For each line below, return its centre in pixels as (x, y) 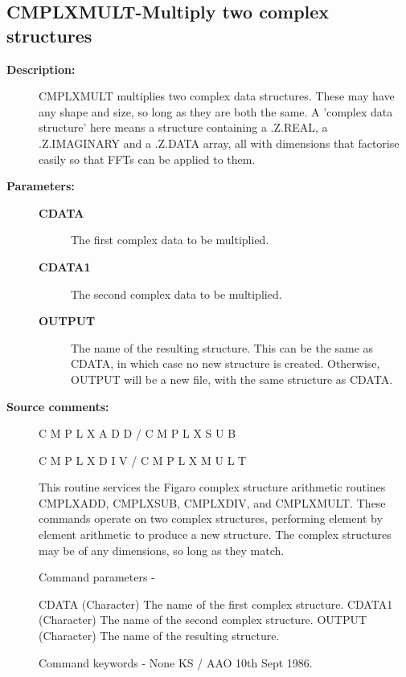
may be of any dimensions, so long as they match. (162, 550)
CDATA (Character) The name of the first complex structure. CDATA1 (216, 604)
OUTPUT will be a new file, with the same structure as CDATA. (232, 379)
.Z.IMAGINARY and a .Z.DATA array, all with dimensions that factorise (219, 143)
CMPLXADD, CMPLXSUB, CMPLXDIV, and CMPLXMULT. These (212, 502)
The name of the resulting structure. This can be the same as (222, 347)
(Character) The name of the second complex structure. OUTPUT (203, 620)
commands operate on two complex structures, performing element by (211, 518)
